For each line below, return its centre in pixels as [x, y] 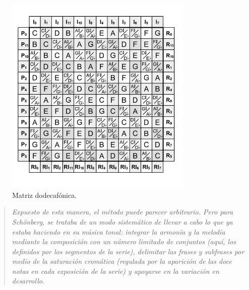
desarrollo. [28, 281]
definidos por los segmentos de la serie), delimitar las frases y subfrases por [128, 251]
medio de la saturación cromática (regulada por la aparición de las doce [122, 261]
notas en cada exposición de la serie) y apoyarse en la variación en [115, 271]
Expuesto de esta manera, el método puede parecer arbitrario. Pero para [122, 212]
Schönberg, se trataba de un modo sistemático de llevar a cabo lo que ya [122, 221]
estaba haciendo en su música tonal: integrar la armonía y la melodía [118, 231]
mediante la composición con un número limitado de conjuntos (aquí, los [124, 241]
